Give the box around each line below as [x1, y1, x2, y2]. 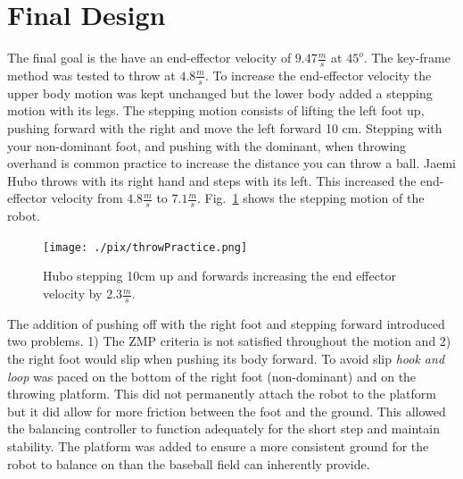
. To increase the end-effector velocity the [204, 65, 432, 84]
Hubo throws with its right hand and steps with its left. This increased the [7, 171, 417, 189]
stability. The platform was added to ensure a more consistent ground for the [7, 437, 429, 455]
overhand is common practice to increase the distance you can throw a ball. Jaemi [7, 154, 456, 172]
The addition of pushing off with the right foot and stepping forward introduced [7, 314, 445, 332]
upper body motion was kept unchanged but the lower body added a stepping [7, 83, 433, 102]
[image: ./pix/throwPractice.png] [43, 240, 248, 254]
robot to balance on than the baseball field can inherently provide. [7, 454, 370, 473]
